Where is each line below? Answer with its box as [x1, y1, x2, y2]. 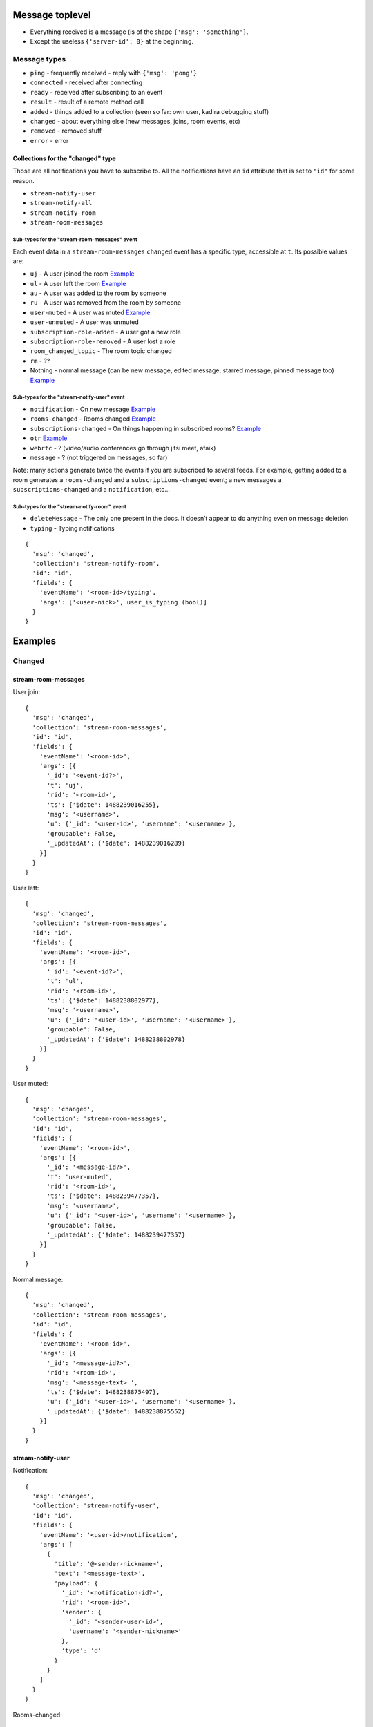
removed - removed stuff [30, 126, 102, 135]
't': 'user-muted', [46, 1173, 113, 1181]
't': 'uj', [46, 781, 84, 789]
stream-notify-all [30, 199, 93, 207]
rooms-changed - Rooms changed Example [30, 414, 157, 423]
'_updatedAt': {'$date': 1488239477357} [46, 1231, 186, 1239]
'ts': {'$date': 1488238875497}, [46, 1388, 160, 1395]
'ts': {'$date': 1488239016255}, [46, 801, 160, 808]
